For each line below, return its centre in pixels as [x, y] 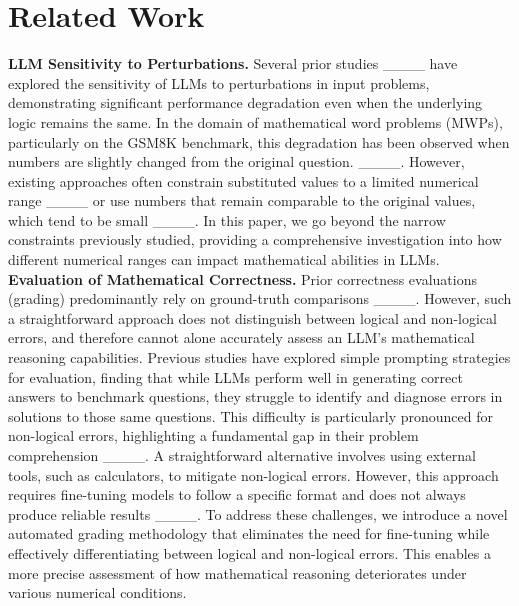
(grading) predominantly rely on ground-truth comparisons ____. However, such [260, 298]
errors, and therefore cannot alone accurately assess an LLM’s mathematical [241, 337]
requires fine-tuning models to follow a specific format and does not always [237, 494]
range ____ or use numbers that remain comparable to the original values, [242, 200]
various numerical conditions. [97, 592]
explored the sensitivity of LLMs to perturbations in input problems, [219, 82]
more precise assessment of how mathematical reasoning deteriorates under [237, 572]
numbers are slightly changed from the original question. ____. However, [236, 161]
